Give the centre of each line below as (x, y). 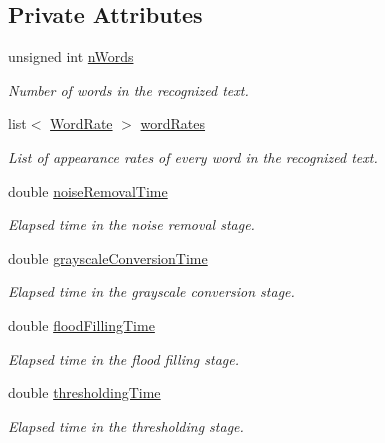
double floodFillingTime (81, 324)
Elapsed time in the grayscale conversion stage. (151, 291)
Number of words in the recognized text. (128, 89)
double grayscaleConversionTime (108, 257)
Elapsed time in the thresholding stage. (126, 425)
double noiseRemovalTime (88, 190)
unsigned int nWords (71, 56)
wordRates (173, 123)
